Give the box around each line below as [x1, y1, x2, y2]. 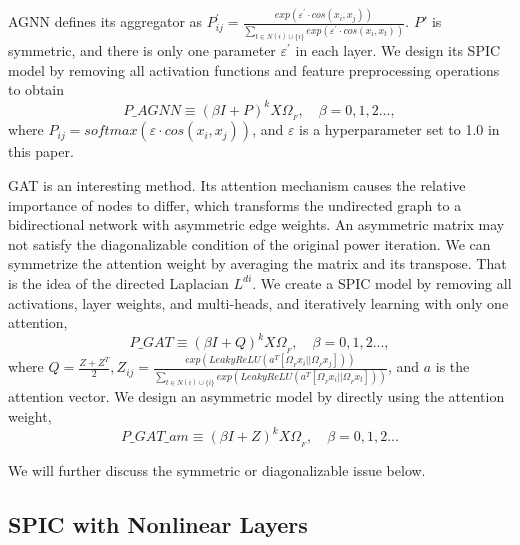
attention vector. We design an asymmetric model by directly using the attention [8, 386, 505, 407]
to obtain [8, 79, 65, 100]
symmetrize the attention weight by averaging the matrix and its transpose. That [8, 253, 507, 274]
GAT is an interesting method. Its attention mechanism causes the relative [8, 175, 466, 195]
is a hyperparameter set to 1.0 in [299, 119, 500, 140]
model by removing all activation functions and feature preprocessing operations [8, 59, 500, 80]
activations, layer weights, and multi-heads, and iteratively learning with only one [8, 292, 509, 313]
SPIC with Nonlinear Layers [8, 508, 308, 539]
